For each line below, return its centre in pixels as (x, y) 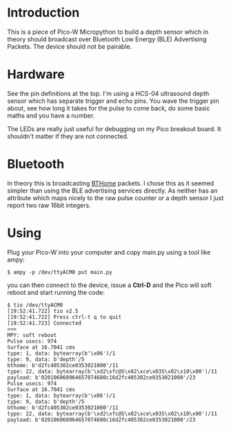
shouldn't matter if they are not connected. (68, 136)
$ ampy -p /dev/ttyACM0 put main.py (60, 272)
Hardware (36, 75)
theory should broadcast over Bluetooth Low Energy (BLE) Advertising (107, 39)
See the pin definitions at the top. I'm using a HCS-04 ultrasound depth (108, 93)
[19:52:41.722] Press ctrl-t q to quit (64, 317)
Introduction (43, 13)
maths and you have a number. (51, 115)
